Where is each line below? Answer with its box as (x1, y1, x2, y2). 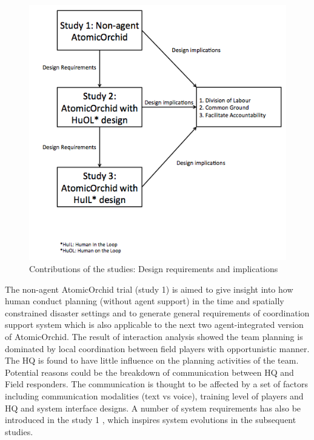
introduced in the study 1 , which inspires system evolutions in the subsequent (5, 413, 296, 426)
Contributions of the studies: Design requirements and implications (29, 262, 278, 275)
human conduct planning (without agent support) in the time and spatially (5, 295, 284, 307)
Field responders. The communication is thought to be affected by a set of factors (5, 378, 308, 390)
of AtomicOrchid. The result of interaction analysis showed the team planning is (5, 330, 303, 343)
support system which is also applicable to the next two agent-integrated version (5, 318, 304, 331)
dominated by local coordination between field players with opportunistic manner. (5, 342, 310, 355)
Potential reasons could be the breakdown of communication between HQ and (5, 365, 294, 378)
